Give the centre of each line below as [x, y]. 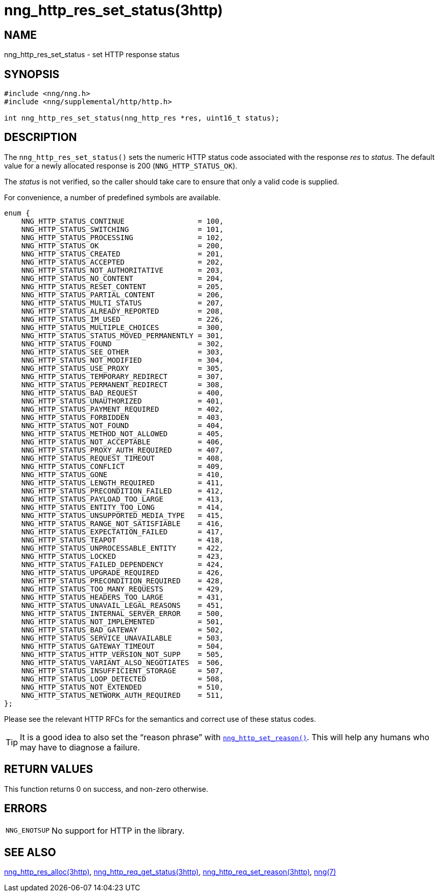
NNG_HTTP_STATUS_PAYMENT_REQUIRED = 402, [122, 409]
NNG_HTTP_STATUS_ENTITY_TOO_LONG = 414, [122, 507]
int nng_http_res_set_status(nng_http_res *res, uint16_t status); [142, 118]
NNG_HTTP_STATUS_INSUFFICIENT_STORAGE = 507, [122, 670]
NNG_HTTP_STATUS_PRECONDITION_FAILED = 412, [122, 491]
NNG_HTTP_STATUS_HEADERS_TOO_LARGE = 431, [122, 597]
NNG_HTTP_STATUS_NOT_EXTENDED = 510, [122, 687]
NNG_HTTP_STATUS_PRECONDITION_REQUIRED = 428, [122, 581]
